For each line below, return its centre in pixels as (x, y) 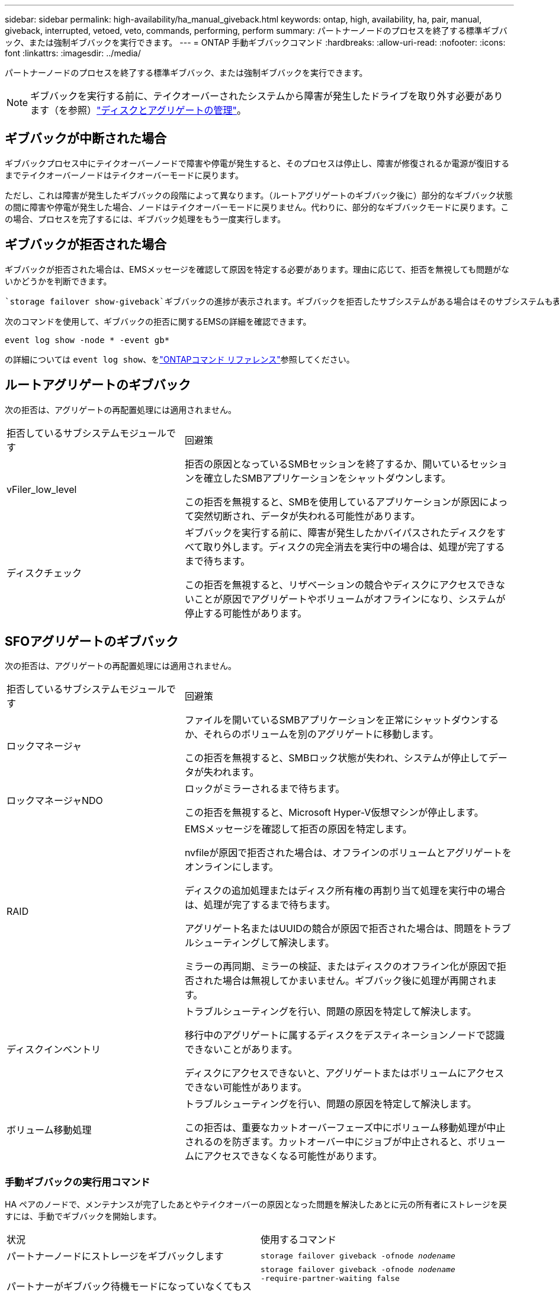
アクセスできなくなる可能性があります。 (293, 1156)
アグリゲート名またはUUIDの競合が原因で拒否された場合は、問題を (333, 929)
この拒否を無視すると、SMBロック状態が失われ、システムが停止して (336, 758)
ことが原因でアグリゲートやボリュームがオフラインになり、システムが (350, 599)
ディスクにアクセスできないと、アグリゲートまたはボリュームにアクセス (344, 1073)
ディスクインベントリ (54, 1050)
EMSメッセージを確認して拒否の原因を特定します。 (298, 829)
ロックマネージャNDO (55, 801)
